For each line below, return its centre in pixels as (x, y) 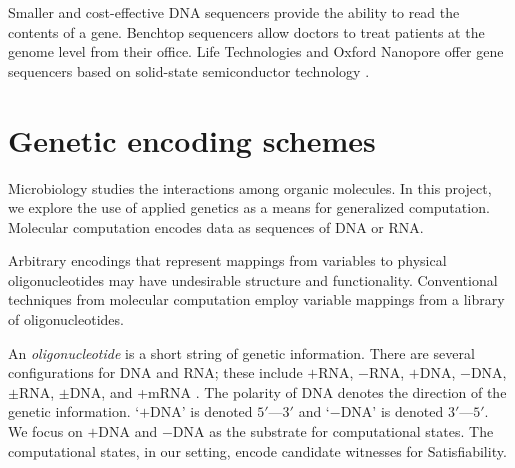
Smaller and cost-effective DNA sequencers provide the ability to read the (234, 12)
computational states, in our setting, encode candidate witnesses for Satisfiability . (257, 450)
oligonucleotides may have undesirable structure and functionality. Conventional (253, 279)
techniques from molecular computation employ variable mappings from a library (256, 299)
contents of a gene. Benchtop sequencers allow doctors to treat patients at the (246, 31)
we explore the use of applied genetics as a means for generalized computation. (249, 207)
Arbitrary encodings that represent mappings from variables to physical (227, 260)
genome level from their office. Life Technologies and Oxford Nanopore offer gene (256, 51)
